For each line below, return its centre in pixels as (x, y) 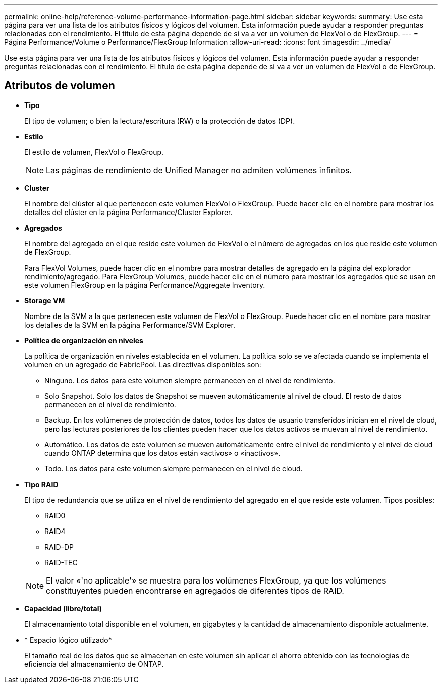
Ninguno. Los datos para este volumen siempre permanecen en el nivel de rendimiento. (190, 380)
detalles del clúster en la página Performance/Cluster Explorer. (128, 212)
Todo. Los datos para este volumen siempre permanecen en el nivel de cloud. (174, 468)
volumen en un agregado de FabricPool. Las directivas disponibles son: (143, 364)
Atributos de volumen (60, 86)
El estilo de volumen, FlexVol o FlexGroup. (94, 152)
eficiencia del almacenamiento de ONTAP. (94, 664)
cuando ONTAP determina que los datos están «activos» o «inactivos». (162, 453)
